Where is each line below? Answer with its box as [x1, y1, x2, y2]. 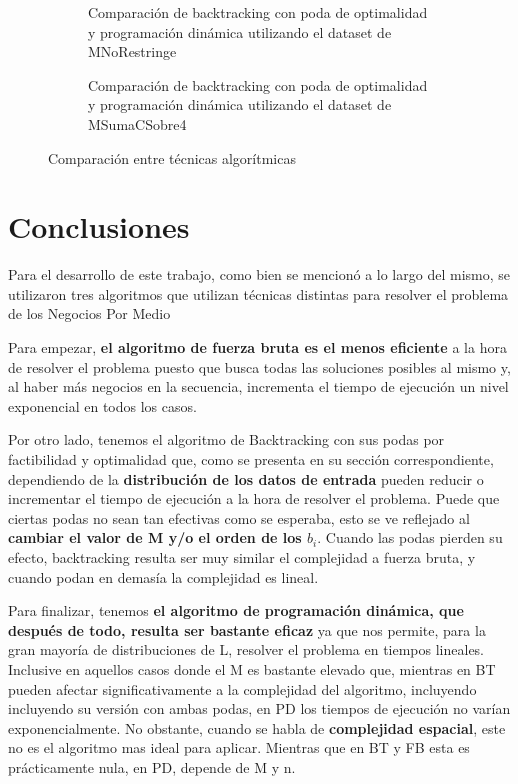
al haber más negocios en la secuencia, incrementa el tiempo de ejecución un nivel [8, 376, 509, 397]
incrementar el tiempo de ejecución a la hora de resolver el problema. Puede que [8, 488, 500, 509]
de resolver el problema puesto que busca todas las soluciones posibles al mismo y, [8, 356, 511, 377]
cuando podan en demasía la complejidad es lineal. [8, 566, 319, 587]
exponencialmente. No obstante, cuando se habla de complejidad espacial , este [8, 717, 506, 738]
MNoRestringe [88, 41, 177, 62]
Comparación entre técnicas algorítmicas [48, 147, 296, 168]
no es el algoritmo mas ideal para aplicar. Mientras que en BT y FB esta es [8, 737, 470, 758]
